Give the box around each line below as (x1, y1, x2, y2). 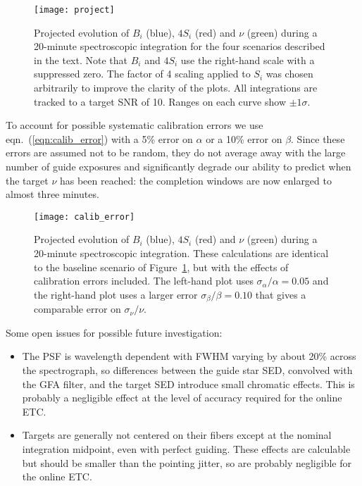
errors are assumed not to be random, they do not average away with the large (6, 145, 346, 160)
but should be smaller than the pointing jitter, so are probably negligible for (22, 455, 351, 470)
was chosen (266, 66, 313, 81)
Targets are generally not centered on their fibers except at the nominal (22, 428, 332, 442)
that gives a (255, 287, 306, 301)
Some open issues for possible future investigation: (6, 325, 223, 339)
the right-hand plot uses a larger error (34, 287, 198, 301)
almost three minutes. (6, 187, 99, 201)
